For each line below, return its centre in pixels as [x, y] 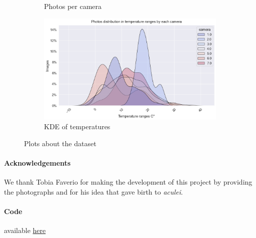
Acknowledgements [37, 162]
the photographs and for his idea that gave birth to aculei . [93, 191]
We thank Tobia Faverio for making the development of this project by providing [128, 182]
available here [25, 230]
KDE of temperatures [77, 126]
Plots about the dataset [60, 143]
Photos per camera [73, 6]
